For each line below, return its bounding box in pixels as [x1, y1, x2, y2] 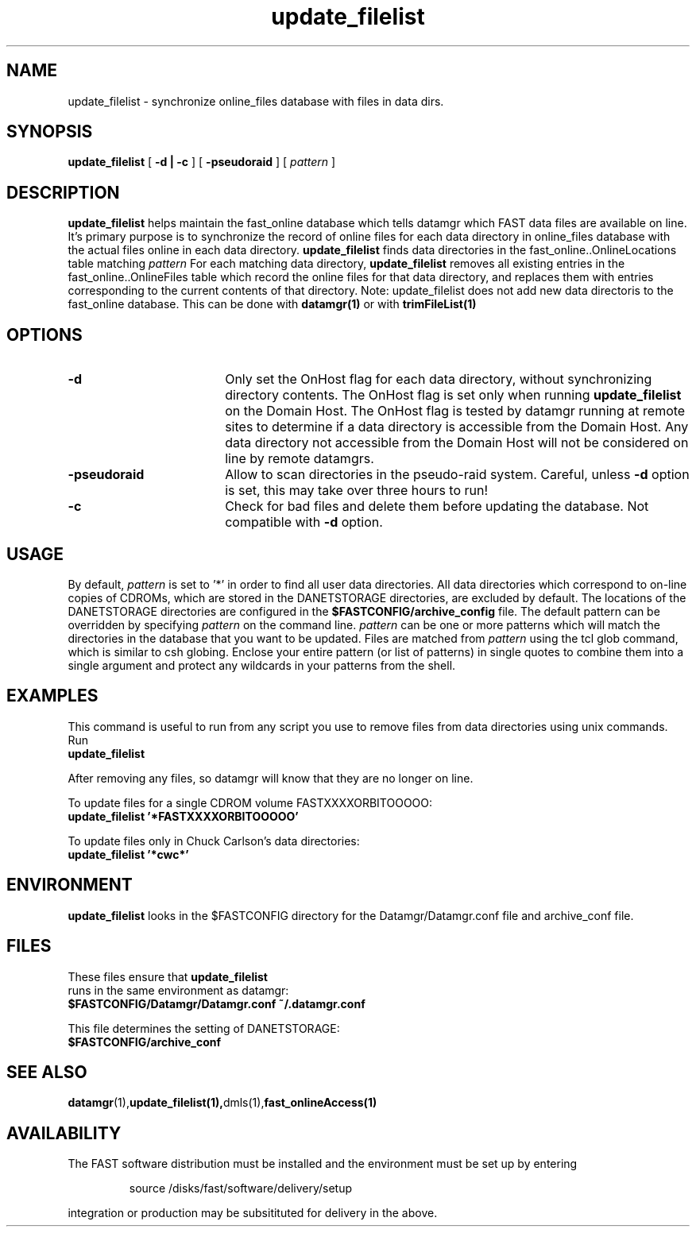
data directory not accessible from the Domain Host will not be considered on [225, 435, 689, 451]
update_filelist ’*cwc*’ [68, 847, 189, 861]
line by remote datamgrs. [225, 450, 374, 467]
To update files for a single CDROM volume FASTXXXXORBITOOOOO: [68, 795, 433, 810]
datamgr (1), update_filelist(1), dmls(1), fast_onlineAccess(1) [68, 1096, 377, 1110]
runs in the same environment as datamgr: [68, 983, 289, 997]
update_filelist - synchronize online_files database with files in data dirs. [68, 94, 444, 108]
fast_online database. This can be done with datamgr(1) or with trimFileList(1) [68, 297, 477, 311]
